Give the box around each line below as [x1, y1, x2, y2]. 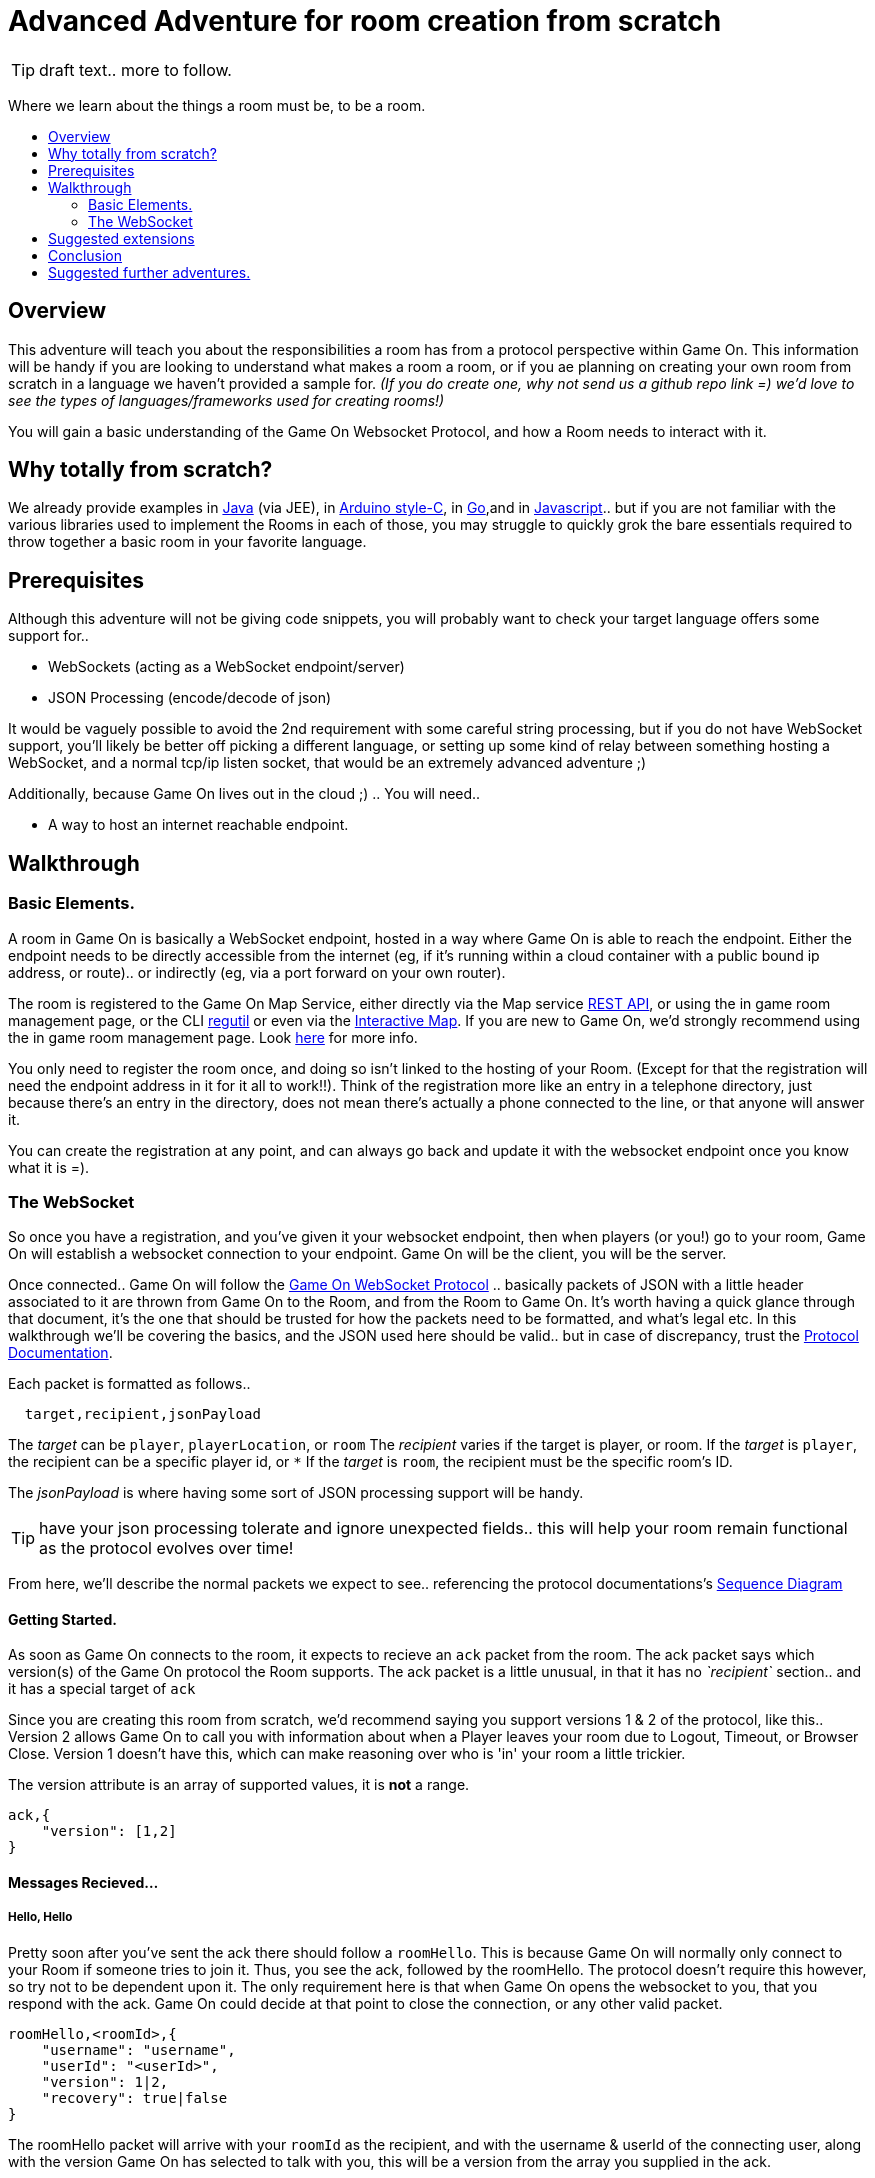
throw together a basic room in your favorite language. [8, 533, 367, 551]
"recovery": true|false [41, 2089, 228, 2106]
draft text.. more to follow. [39, 59, 232, 80]
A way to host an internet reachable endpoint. [48, 816, 349, 834]
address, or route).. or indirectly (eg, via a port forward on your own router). [8, 963, 506, 981]
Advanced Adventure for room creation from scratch [8, 4, 722, 38]
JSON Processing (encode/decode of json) [48, 689, 332, 707]
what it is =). [8, 1158, 90, 1176]
